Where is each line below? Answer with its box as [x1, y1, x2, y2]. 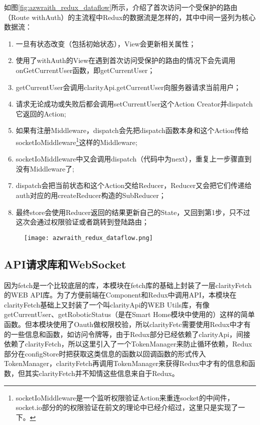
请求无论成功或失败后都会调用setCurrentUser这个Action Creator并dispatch [15, 98, 253, 109]
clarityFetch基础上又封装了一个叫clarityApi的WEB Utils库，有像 [4, 299, 210, 309]
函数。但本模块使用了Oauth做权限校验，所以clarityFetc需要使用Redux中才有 [4, 318, 251, 329]
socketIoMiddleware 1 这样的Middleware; [15, 135, 137, 147]
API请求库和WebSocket [4, 256, 126, 271]
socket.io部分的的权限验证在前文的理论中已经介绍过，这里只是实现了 [15, 402, 238, 412]
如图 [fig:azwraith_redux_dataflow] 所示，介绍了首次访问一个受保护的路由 [4, 2, 237, 12]
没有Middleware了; [15, 163, 74, 173]
